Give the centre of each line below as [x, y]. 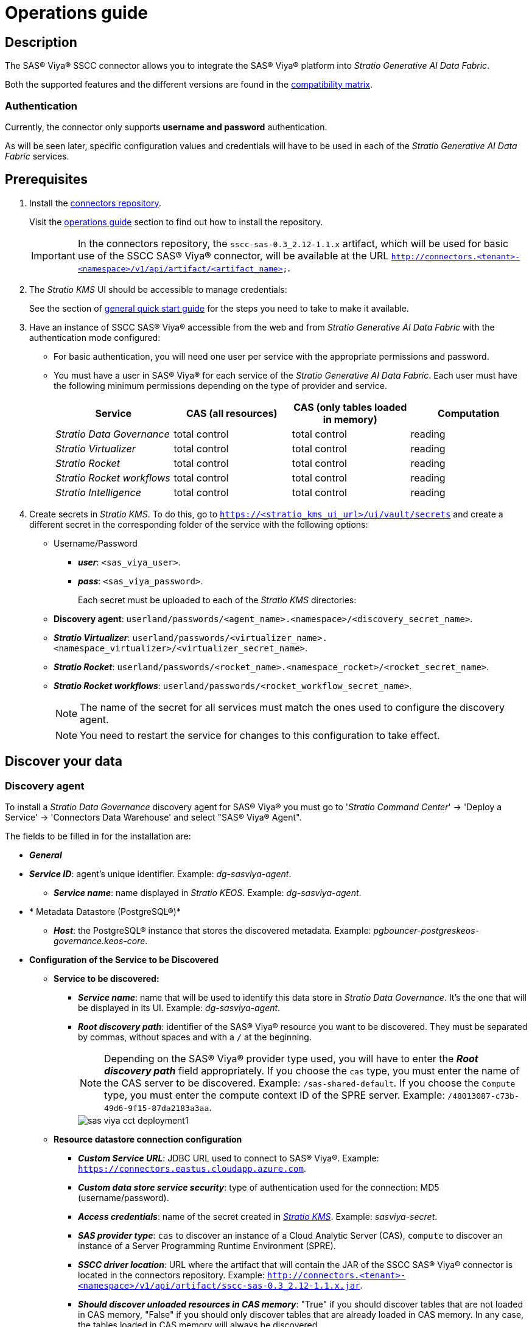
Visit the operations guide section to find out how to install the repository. [176, 222]
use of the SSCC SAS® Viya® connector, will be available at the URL [233, 255]
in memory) [350, 419]
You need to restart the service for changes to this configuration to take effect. [260, 735]
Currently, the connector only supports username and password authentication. [166, 127]
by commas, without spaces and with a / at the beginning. [195, 1037]
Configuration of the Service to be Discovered [124, 959]
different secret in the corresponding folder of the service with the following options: [199, 524]
